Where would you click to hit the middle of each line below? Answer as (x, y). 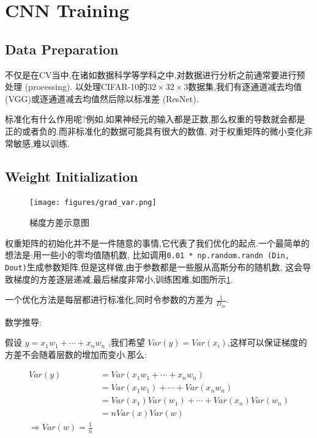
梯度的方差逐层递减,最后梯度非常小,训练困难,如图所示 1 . (123, 279)
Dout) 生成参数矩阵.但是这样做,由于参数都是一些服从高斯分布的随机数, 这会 (154, 266)
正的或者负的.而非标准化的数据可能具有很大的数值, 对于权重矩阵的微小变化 (155, 131)
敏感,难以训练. (41, 143)
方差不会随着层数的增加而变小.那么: (76, 354)
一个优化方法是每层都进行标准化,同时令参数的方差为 (109, 299)
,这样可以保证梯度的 (267, 342)
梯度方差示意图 (59, 222)
